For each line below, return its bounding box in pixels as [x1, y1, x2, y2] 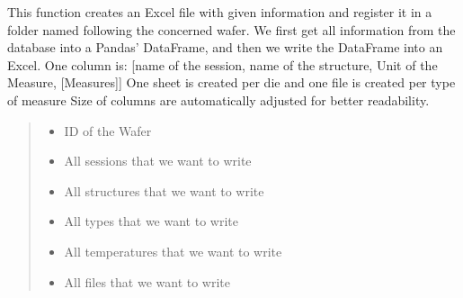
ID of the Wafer [64, 121, 152, 140]
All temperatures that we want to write [64, 241, 282, 260]
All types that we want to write [64, 212, 238, 230]
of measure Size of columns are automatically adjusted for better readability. [7, 90, 430, 109]
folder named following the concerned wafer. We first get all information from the [7, 20, 456, 39]
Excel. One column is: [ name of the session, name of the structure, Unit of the [7, 55, 438, 74]
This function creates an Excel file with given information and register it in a [7, 3, 432, 21]
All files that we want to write [64, 272, 231, 291]
